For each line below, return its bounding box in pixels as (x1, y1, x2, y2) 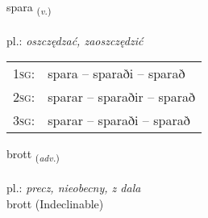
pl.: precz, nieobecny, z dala (6, 179, 141, 196)
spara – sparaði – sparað (48, 64, 185, 83)
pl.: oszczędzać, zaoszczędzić (6, 31, 144, 48)
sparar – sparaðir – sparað (48, 87, 195, 107)
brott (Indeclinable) (6, 195, 104, 212)
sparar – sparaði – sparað (48, 111, 190, 130)
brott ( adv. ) (6, 145, 60, 165)
